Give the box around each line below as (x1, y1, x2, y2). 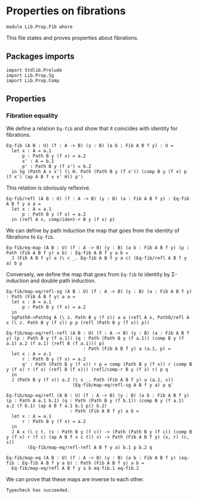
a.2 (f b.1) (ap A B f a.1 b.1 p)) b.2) (6, 403, 108, 409)
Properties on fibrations (6, 4, 126, 18)
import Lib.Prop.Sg (6, 72, 55, 78)
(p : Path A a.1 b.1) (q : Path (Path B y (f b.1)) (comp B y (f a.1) (6, 398, 184, 404)
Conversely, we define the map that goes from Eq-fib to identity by (6, 271, 170, 278)
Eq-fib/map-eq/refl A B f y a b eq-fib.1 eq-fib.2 (11, 465, 139, 472)
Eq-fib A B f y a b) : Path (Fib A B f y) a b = (21, 460, 145, 466)
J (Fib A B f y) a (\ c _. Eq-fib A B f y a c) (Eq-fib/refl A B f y (11, 255, 187, 261)
